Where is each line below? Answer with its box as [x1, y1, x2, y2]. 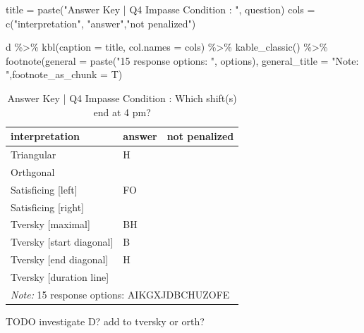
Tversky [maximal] [11, 217, 90, 232]
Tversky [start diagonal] [11, 234, 114, 249]
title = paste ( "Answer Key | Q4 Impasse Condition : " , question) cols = [6, 2, 315, 16]
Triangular [11, 147, 56, 161]
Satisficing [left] [11, 182, 78, 196]
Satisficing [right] [11, 199, 84, 214]
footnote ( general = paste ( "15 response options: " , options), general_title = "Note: [6, 53, 359, 68]
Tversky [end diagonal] [11, 252, 109, 267]
